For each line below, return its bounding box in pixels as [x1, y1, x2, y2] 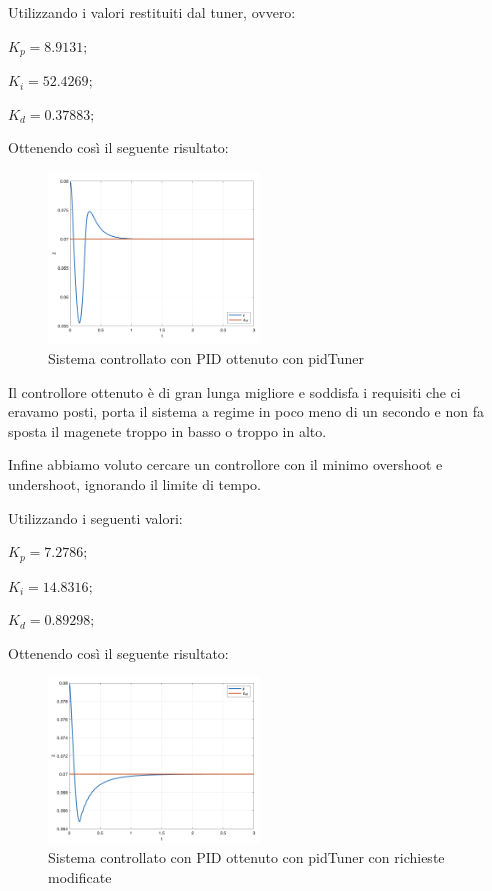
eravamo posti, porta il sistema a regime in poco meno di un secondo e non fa [8, 401, 484, 422]
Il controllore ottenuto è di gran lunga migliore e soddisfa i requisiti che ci [8, 381, 461, 402]
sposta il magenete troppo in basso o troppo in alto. [8, 420, 327, 441]
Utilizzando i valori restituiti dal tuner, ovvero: [8, 2, 296, 22]
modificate [48, 866, 112, 887]
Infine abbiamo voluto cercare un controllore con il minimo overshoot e [8, 454, 443, 475]
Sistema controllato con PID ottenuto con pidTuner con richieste [48, 846, 445, 867]
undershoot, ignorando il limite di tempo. [8, 473, 261, 494]
